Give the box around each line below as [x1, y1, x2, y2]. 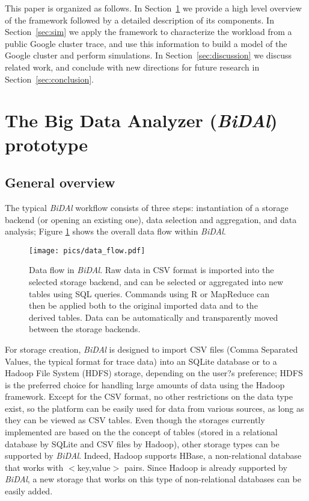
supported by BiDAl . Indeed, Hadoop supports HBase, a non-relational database [5, 449, 302, 462]
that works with [5, 461, 64, 473]
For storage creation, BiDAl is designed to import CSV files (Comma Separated [5, 342, 298, 355]
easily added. [5, 485, 53, 497]
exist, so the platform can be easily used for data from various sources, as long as [5, 402, 304, 414]
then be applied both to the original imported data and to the [29, 299, 258, 312]
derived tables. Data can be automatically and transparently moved [29, 310, 278, 323]
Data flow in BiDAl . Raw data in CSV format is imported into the [29, 263, 274, 276]
